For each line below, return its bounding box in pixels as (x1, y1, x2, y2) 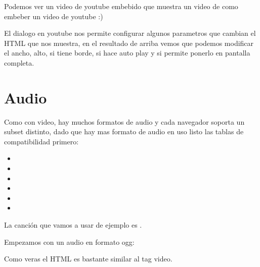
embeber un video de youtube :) (4, 11, 103, 21)
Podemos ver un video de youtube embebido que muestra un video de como (4, 1, 238, 11)
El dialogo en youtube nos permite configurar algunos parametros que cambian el (4, 28, 256, 38)
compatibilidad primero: (4, 136, 79, 146)
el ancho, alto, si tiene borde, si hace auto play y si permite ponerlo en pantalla (4, 47, 250, 58)
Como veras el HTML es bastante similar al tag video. (4, 253, 172, 264)
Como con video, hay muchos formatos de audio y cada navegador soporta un (4, 116, 245, 127)
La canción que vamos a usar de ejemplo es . (4, 220, 142, 230)
